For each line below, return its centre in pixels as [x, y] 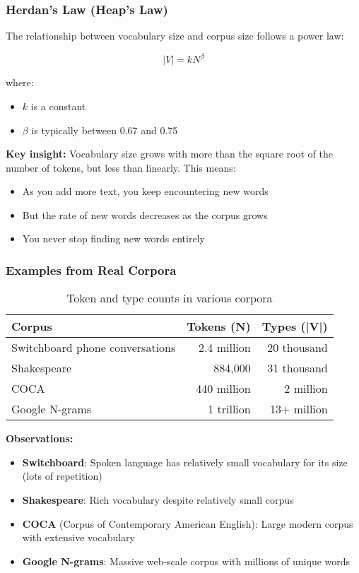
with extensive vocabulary [78, 537]
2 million [306, 389]
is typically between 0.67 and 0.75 [105, 130]
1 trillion [229, 409]
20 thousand [298, 348]
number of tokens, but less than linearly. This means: [121, 167]
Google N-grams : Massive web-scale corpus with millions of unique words [186, 561]
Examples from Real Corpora [91, 270]
